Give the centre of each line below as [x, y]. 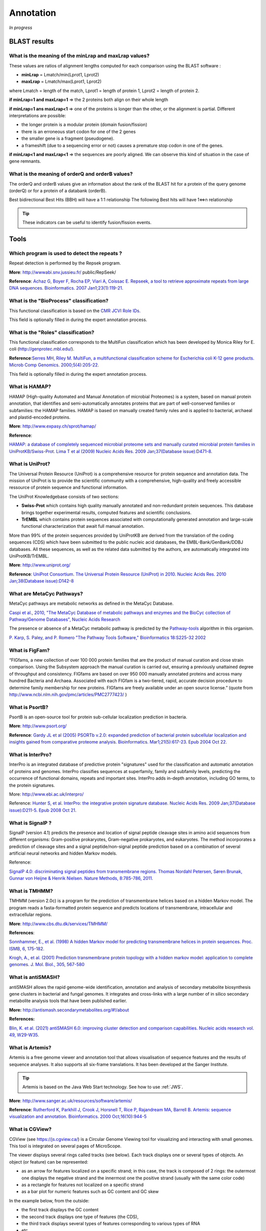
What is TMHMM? [31, 891]
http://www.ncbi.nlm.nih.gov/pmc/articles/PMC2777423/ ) [68, 694]
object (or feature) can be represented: [49, 1162]
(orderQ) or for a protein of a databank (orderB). [58, 191]
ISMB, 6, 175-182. [27, 948]
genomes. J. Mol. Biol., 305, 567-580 [47, 965]
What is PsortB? [29, 707]
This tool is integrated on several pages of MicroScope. [65, 1146]
